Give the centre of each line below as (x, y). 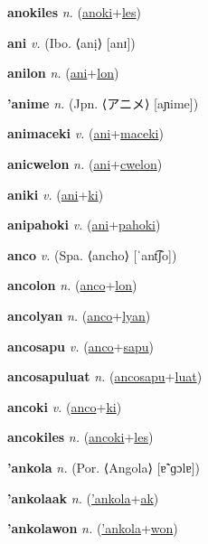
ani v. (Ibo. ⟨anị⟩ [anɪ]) (71, 42)
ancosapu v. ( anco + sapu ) (81, 346)
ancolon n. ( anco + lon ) (72, 285)
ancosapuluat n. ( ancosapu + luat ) (105, 376)
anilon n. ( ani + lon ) (63, 73)
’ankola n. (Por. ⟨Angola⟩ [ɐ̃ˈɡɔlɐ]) (104, 467)
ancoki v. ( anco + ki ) (65, 406)
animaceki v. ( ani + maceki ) (85, 133)
